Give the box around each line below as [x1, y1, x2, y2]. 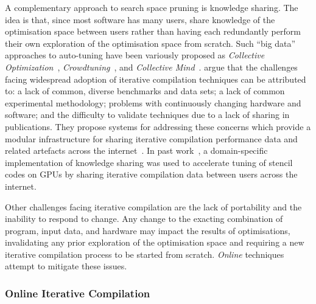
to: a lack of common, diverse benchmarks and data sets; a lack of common [5, 85, 285, 97]
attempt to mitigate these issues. [5, 260, 127, 272]
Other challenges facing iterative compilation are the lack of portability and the [5, 200, 302, 213]
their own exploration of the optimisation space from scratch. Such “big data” [5, 36, 296, 49]
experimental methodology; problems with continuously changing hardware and [5, 96, 301, 109]
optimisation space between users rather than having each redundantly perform [5, 25, 301, 38]
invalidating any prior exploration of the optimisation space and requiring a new [5, 236, 304, 249]
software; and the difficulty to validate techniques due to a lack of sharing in [5, 108, 290, 121]
